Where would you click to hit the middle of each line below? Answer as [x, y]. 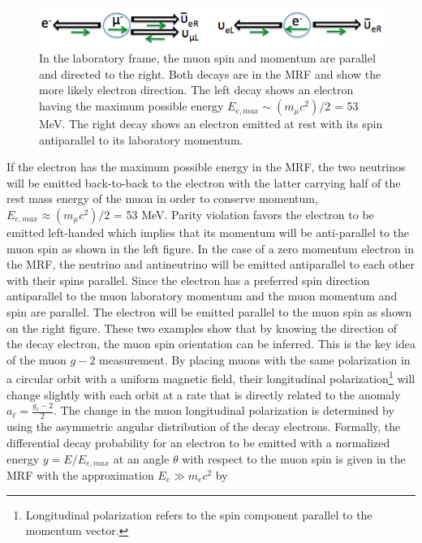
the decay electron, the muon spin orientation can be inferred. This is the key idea [211, 344]
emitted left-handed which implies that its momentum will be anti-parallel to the [208, 233]
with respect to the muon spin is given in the [294, 458]
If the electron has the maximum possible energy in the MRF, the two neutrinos [206, 167]
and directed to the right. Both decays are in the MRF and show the [210, 73]
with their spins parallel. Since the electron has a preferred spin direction [188, 280]
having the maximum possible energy [131, 106]
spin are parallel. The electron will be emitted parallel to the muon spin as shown [209, 312]
